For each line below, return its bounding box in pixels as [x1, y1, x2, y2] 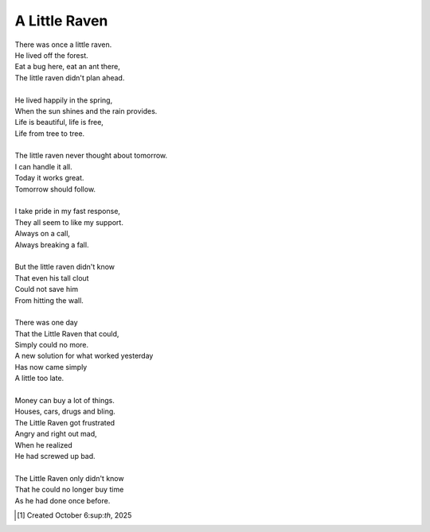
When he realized [14, 440, 73, 449]
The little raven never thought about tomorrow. [14, 151, 168, 161]
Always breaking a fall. [14, 239, 89, 250]
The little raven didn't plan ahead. [14, 72, 125, 83]
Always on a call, [14, 229, 71, 239]
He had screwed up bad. [14, 452, 96, 460]
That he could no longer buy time [14, 485, 124, 495]
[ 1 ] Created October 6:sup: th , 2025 [17, 510, 132, 520]
